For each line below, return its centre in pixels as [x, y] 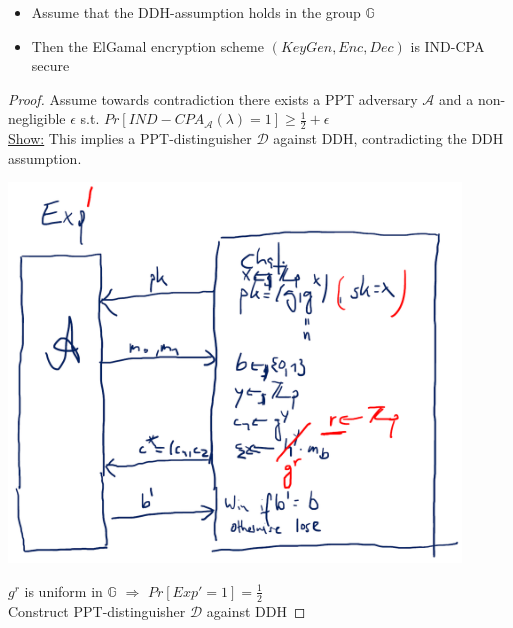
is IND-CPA [447, 45]
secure [50, 65]
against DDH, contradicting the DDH [388, 138]
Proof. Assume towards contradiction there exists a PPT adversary [213, 98]
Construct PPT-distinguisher [97, 610]
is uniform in [63, 590]
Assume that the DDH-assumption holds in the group [196, 12]
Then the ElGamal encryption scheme [147, 45]
